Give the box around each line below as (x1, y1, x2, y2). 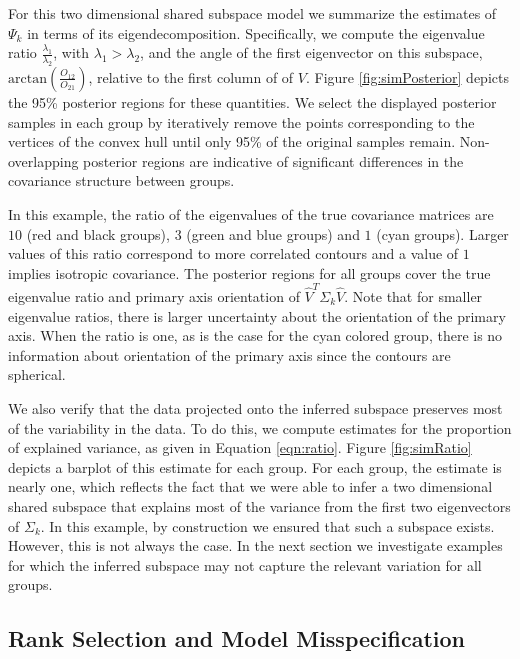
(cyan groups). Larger (376, 223, 509, 244)
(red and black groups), (26, 223, 170, 244)
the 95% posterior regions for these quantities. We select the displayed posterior (8, 91, 497, 112)
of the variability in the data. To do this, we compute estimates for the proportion (8, 417, 512, 438)
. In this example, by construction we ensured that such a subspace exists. (40, 515, 495, 536)
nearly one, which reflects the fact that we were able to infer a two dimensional (8, 476, 493, 497)
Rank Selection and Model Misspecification (8, 623, 465, 654)
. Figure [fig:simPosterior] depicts (305, 66, 509, 87)
